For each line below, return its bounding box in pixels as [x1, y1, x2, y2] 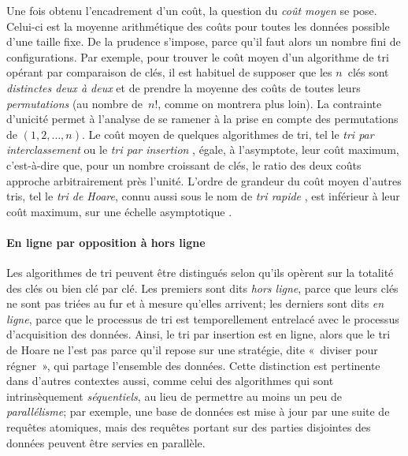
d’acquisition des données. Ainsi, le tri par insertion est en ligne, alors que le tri [6, 326, 391, 342]
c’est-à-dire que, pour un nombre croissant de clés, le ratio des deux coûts [6, 156, 362, 173]
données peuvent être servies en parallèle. [6, 434, 206, 450]
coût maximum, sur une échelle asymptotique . [6, 203, 232, 219]
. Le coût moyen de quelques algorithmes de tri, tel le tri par [81, 125, 374, 142]
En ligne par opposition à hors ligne [6, 234, 206, 250]
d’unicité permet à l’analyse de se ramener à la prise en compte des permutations [6, 110, 399, 127]
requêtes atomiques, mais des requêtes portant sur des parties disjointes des [6, 419, 371, 435]
